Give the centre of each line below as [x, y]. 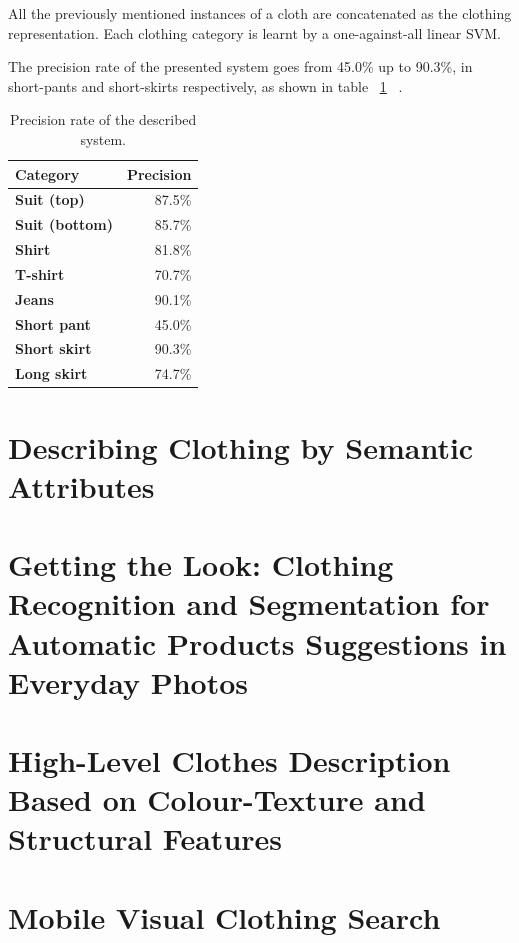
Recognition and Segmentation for [249, 603]
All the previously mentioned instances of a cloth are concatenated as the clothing [260, 13]
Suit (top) [50, 199]
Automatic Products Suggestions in [257, 642]
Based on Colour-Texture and [217, 799]
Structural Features [145, 838]
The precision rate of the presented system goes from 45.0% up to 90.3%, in [240, 66]
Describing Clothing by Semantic [241, 446]
